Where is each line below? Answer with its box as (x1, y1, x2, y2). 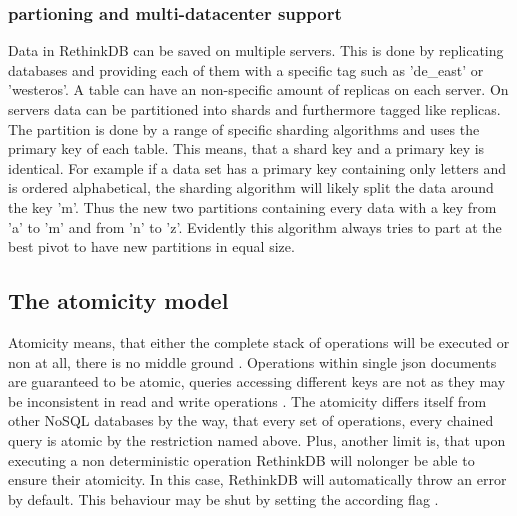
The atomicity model (8, 285, 229, 316)
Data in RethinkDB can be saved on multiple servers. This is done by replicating (8, 40, 504, 61)
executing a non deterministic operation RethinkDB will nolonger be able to (8, 449, 475, 470)
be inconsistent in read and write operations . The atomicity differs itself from (8, 390, 487, 411)
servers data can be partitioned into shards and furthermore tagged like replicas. (8, 99, 501, 119)
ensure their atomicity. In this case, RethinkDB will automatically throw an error (8, 469, 507, 490)
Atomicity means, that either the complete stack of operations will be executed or (8, 331, 510, 352)
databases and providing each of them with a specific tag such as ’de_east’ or (8, 59, 484, 80)
